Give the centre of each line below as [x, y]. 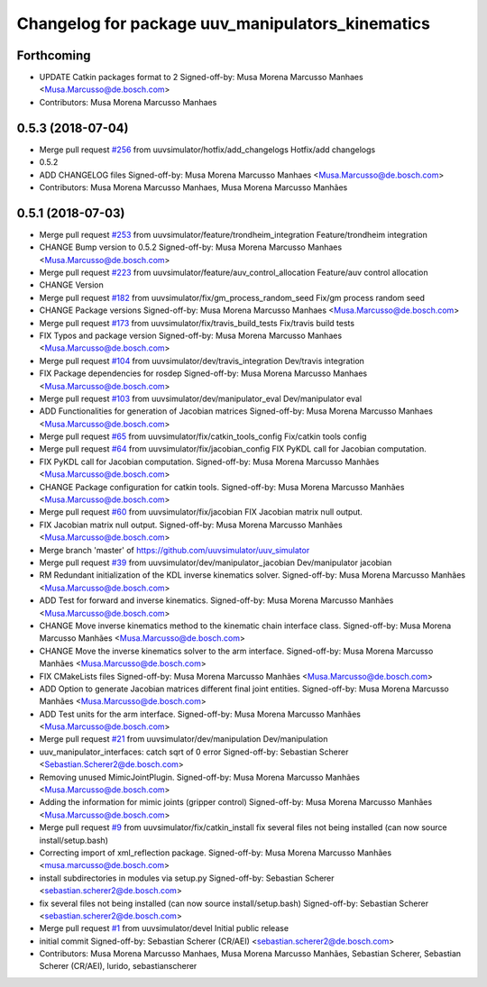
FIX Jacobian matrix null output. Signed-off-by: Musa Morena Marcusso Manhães [191, 525]
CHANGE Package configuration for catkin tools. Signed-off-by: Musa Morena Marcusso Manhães [222, 487]
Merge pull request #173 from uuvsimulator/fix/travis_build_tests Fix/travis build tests [197, 323]
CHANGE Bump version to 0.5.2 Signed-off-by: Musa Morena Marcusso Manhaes [191, 247]
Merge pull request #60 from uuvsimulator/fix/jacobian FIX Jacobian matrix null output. [201, 512]
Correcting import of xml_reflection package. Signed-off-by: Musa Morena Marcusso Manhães [216, 853]
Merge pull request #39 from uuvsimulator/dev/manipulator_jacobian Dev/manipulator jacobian [216, 562]
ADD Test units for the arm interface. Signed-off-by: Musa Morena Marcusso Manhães [200, 714]
